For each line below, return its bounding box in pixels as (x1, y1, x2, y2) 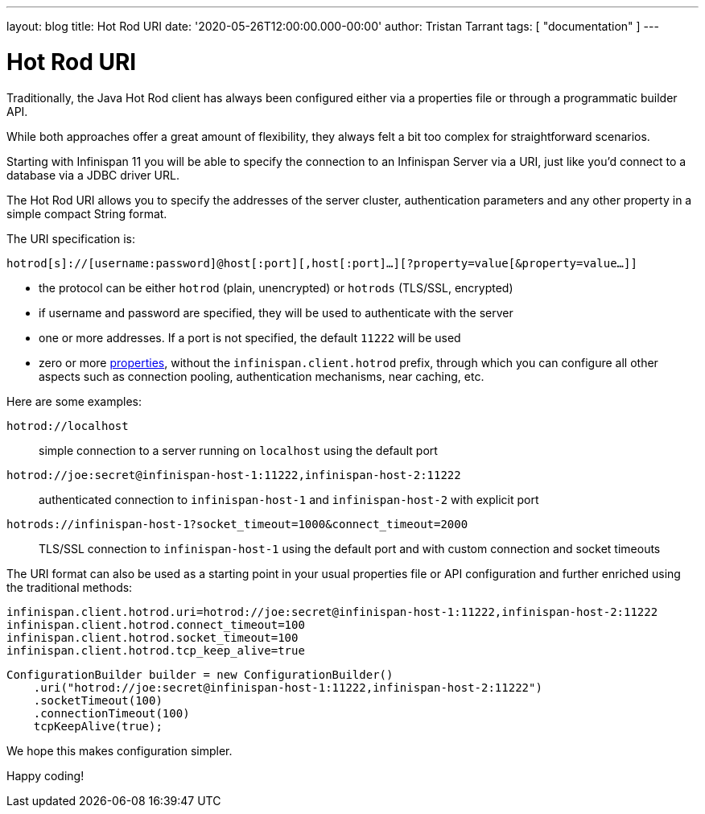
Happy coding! (6, 768, 85, 783)
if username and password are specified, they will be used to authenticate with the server (39, 305, 513, 320)
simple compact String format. (6, 206, 167, 221)
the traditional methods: (6, 580, 133, 594)
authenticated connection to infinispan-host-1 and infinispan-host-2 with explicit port (39, 492, 539, 506)
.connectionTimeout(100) (33, 706, 190, 720)
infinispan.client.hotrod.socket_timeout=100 (6, 630, 299, 644)
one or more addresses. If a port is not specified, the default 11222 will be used (39, 330, 461, 345)
